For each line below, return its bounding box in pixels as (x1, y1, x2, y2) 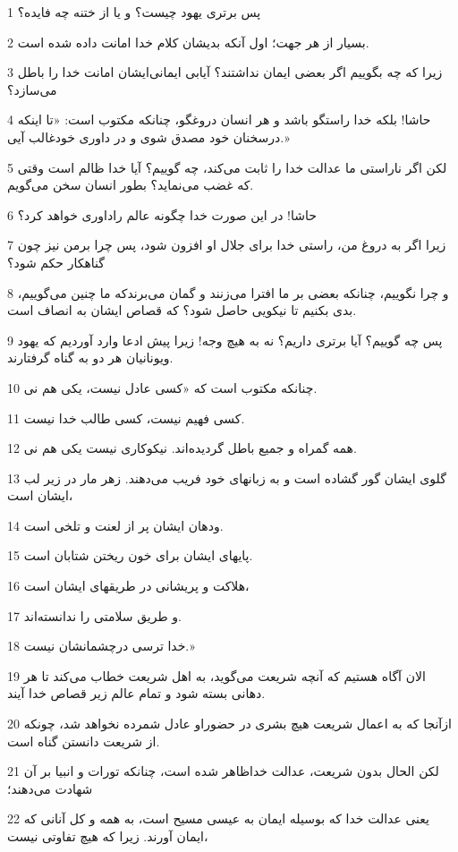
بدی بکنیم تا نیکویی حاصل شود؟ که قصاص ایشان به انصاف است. (7, 301, 357, 319)
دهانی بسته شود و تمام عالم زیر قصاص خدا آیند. (7, 684, 266, 703)
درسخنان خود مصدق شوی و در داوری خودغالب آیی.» (7, 127, 290, 146)
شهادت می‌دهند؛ (7, 779, 93, 797)
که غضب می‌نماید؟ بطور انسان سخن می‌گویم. (7, 175, 254, 194)
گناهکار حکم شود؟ (7, 252, 105, 271)
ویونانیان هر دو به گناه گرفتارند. (7, 348, 174, 367)
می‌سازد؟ (7, 80, 57, 98)
